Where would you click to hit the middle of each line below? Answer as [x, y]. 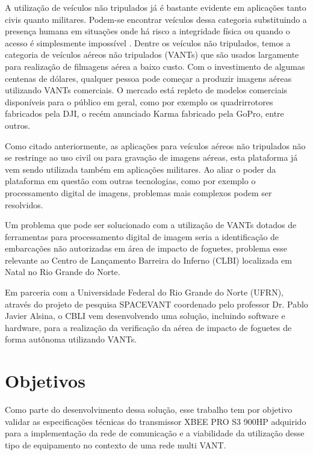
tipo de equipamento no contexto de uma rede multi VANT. [116, 444]
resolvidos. [24, 204]
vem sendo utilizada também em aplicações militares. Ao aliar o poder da [141, 169]
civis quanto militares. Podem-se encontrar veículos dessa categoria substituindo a [156, 19]
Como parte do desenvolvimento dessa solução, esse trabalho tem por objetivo [149, 410]
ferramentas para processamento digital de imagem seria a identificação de [142, 236]
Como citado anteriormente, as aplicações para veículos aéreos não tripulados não [155, 145]
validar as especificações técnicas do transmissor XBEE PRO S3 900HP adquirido [156, 421]
